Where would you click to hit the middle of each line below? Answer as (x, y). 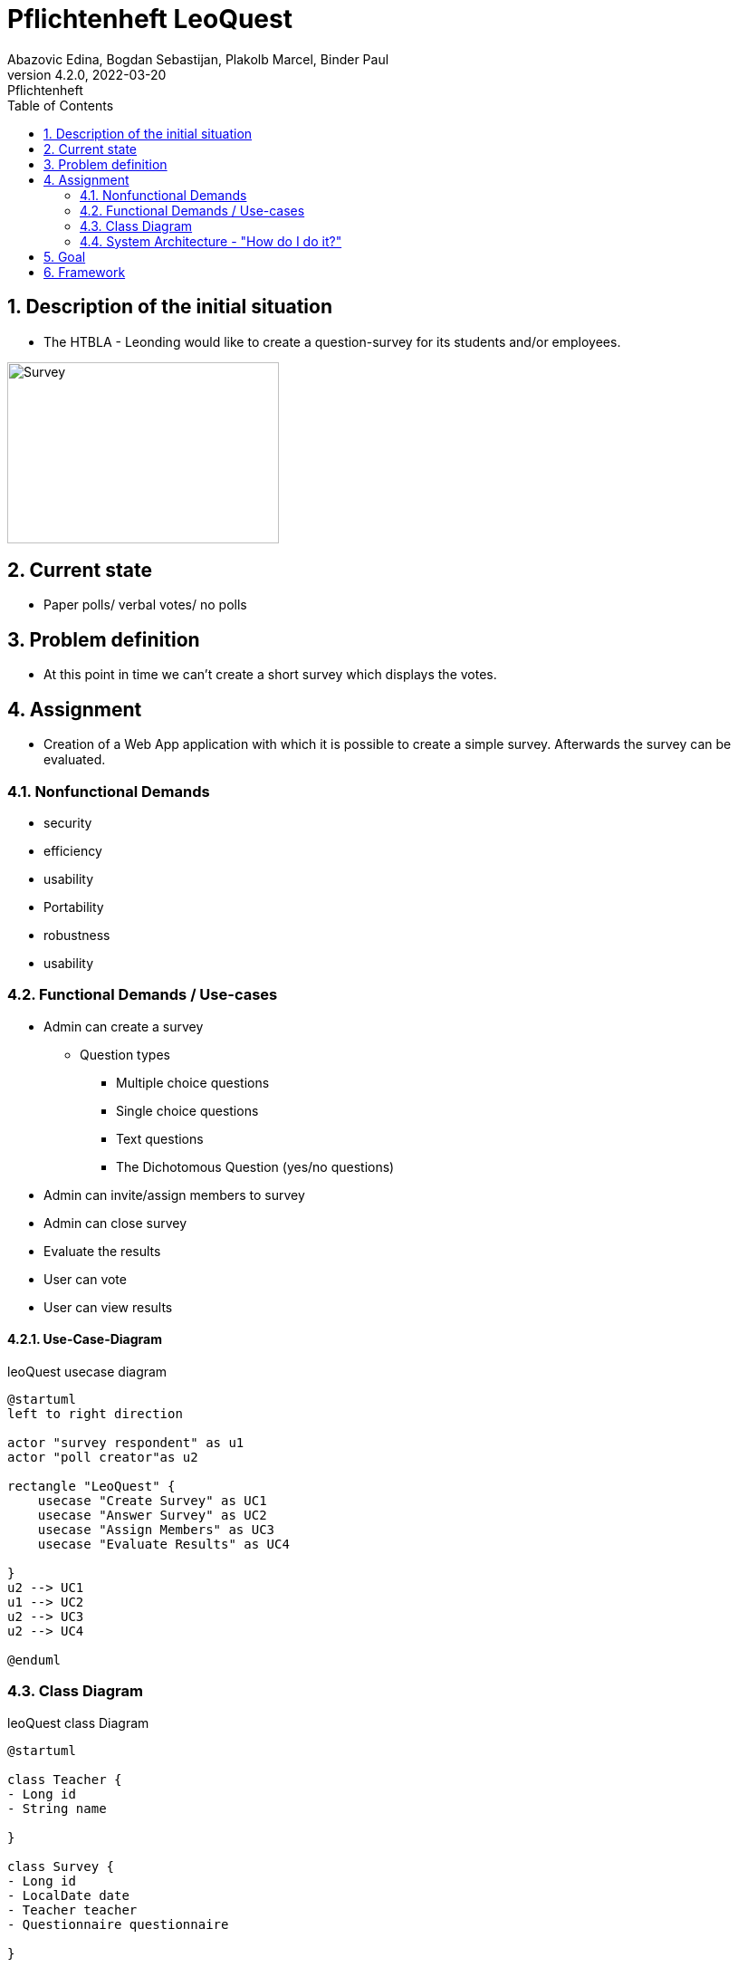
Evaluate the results (102, 1251)
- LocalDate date (68, 1895)
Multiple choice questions (193, 1082)
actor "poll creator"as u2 (103, 1457)
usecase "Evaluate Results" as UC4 (163, 1544)
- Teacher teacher (72, 1909)
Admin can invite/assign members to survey (174, 1195)
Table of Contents (61, 105)
